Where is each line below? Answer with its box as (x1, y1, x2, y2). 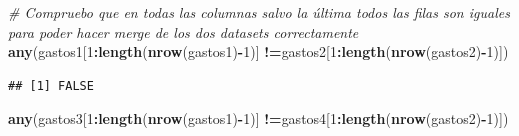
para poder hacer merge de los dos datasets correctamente (8, 21, 359, 42)
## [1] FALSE (8, 78, 94, 93)
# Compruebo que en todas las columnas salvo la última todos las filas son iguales (8, 2, 510, 22)
